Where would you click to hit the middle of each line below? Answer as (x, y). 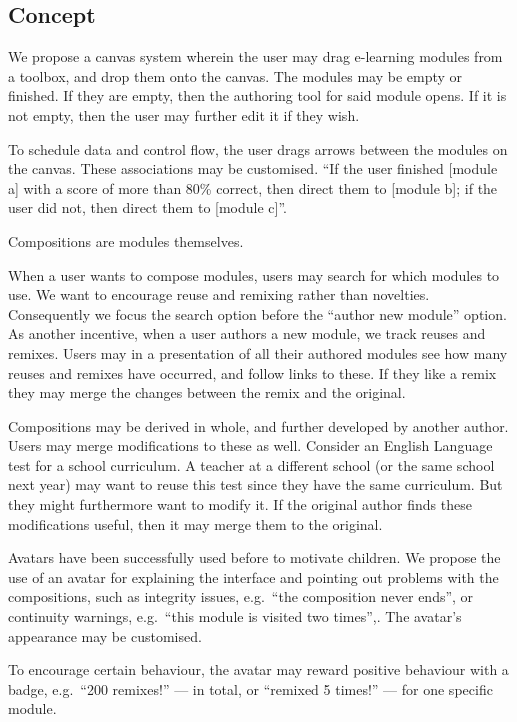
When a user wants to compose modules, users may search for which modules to (254, 274)
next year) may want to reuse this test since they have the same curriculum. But (255, 484)
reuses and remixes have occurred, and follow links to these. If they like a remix (252, 372)
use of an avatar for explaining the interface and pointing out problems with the (253, 576)
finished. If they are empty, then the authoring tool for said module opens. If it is (257, 95)
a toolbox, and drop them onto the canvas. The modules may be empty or (235, 75)
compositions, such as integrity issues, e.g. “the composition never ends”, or (241, 596)
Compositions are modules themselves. (126, 240)
